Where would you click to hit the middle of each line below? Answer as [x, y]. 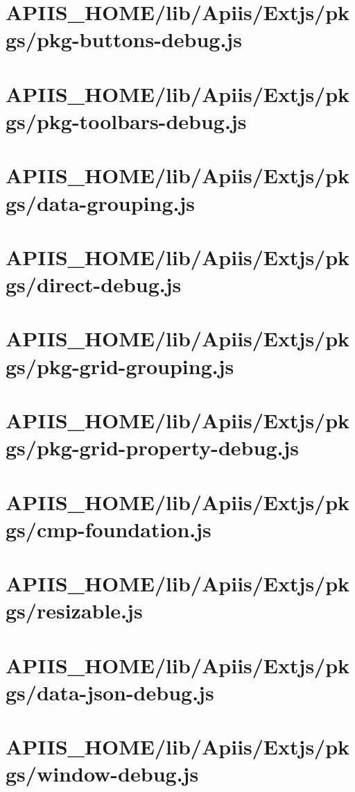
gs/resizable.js [74, 610]
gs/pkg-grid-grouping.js [120, 365]
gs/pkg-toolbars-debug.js [126, 120]
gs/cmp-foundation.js [109, 529]
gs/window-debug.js [102, 774]
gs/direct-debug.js [94, 284]
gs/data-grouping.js [101, 202]
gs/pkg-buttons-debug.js [124, 39]
